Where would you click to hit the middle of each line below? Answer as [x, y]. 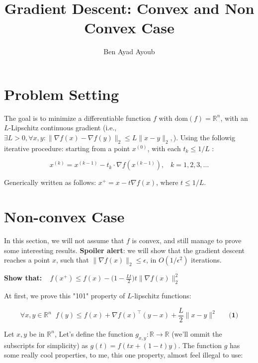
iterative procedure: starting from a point [67, 148]
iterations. [206, 260]
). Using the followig [204, 137]
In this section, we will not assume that [64, 240]
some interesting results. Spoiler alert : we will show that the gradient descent [125, 250]
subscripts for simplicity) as [46, 345]
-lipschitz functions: [162, 296]
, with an [234, 118]
